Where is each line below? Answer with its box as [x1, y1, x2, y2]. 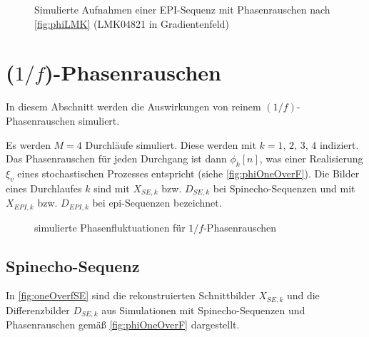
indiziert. [319, 137, 359, 152]
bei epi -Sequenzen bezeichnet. [92, 195, 222, 210]
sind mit [93, 180, 130, 195]
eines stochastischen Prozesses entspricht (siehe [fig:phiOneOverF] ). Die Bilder [17, 165, 360, 180]
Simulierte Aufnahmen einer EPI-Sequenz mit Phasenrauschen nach [34, 2, 330, 16]
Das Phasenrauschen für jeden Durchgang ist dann [6, 151, 227, 166]
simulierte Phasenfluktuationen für [34, 219, 186, 234]
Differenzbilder [6, 302, 70, 317]
